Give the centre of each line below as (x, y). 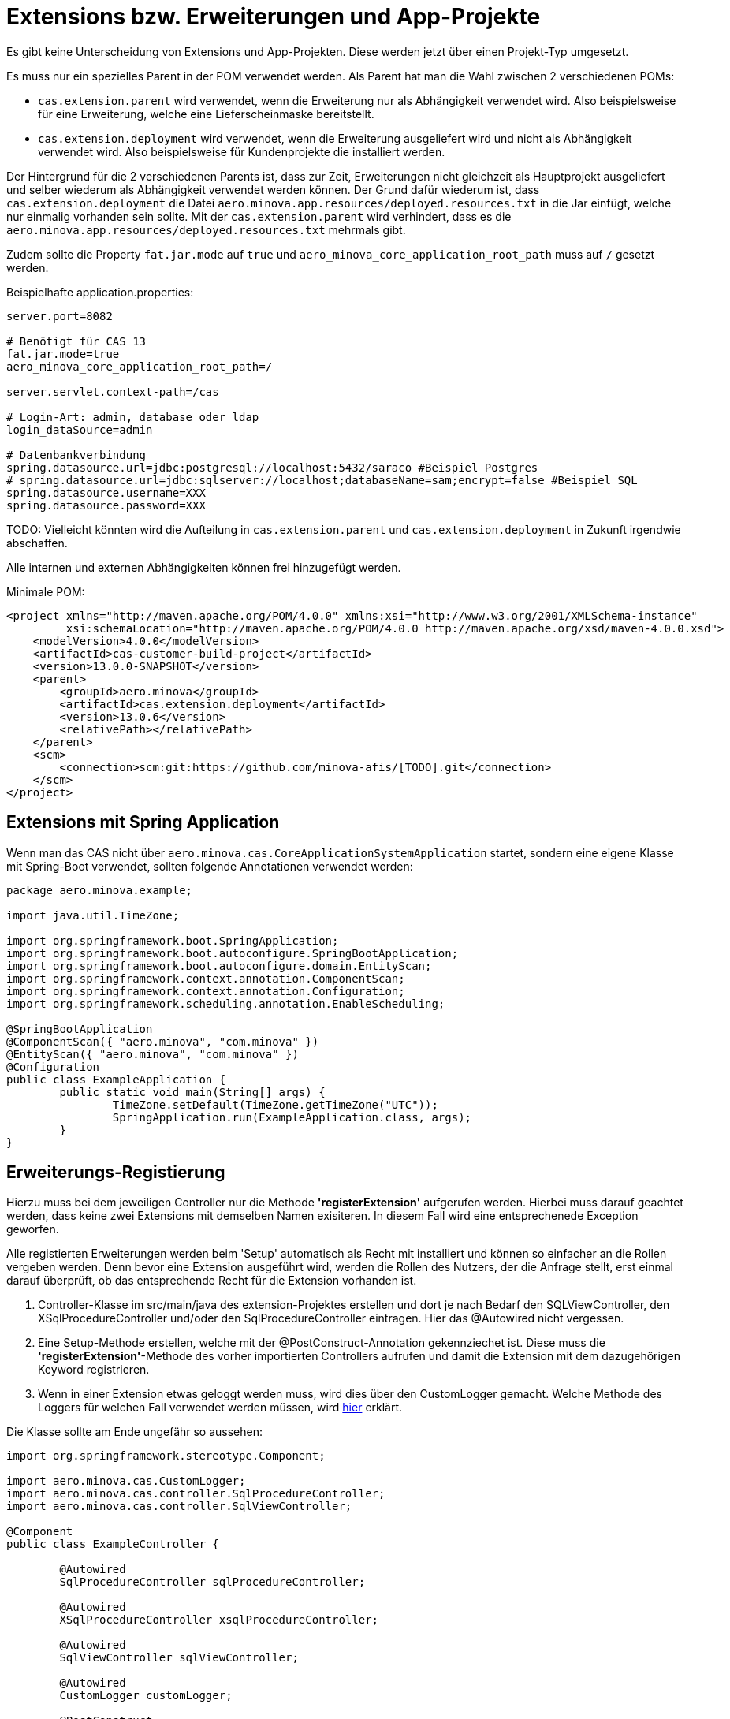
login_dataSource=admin (80, 429)
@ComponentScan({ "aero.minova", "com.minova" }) (163, 1041)
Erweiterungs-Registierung (116, 1173)
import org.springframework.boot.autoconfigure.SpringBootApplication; (233, 953)
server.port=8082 (60, 316)
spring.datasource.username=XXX (106, 492)
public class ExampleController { (113, 1544)
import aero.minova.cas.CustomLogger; (126, 1481)
